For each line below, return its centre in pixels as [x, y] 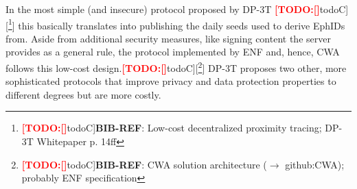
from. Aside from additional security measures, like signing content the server [168, 38]
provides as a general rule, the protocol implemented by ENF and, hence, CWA [173, 52]
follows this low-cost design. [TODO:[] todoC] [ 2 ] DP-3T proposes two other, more [176, 67]
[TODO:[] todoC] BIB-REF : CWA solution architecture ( [144, 164]
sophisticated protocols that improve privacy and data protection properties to [171, 81]
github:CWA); [315, 164]
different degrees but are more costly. [83, 94]
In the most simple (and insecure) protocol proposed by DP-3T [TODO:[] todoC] [177, 9]
